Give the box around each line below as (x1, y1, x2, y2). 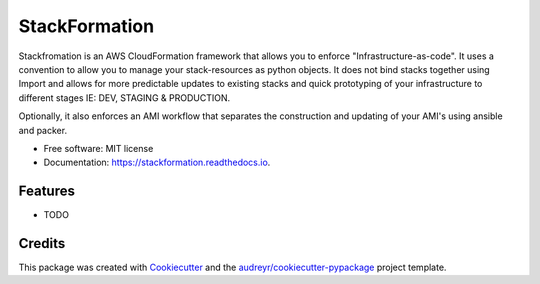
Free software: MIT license (43, 142, 154, 154)
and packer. (18, 124, 68, 136)
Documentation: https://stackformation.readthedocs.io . (43, 156, 271, 169)
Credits (18, 235, 66, 252)
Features (18, 183, 75, 200)
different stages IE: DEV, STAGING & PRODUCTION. (18, 91, 230, 104)
